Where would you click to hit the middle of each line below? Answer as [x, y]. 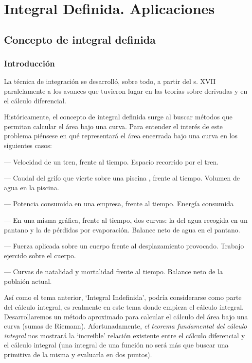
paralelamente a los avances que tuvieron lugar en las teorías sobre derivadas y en [126, 91]
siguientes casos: [28, 145]
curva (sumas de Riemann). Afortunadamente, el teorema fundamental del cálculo [126, 326]
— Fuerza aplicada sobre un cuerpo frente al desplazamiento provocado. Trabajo [124, 246]
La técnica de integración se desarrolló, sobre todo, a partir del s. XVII [110, 81]
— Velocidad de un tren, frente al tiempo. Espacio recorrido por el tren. [111, 161]
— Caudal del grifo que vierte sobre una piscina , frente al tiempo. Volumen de [122, 178]
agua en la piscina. [32, 187]
